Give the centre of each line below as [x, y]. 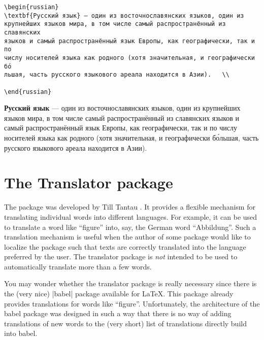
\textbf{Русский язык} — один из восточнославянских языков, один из [124, 15]
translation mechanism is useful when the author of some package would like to [127, 237]
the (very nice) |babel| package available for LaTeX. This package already [119, 294]
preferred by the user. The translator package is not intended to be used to [121, 257]
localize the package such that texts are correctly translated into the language [125, 246]
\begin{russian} [31, 7]
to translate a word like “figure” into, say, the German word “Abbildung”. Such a [130, 227]
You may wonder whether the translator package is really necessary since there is [130, 283]
